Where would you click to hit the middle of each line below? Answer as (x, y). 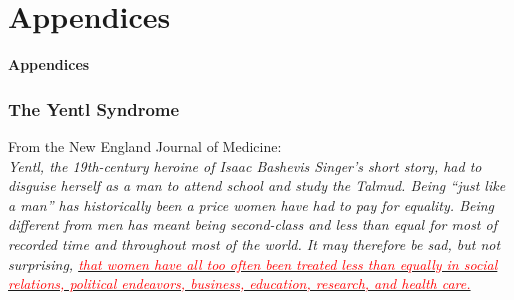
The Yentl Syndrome (94, 108)
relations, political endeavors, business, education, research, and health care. (239, 283)
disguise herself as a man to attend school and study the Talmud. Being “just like (257, 185)
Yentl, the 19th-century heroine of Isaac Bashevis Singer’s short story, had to (245, 165)
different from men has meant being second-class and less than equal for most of (252, 224)
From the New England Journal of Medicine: (145, 145)
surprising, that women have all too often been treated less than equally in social (253, 263)
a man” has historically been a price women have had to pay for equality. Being (251, 204)
